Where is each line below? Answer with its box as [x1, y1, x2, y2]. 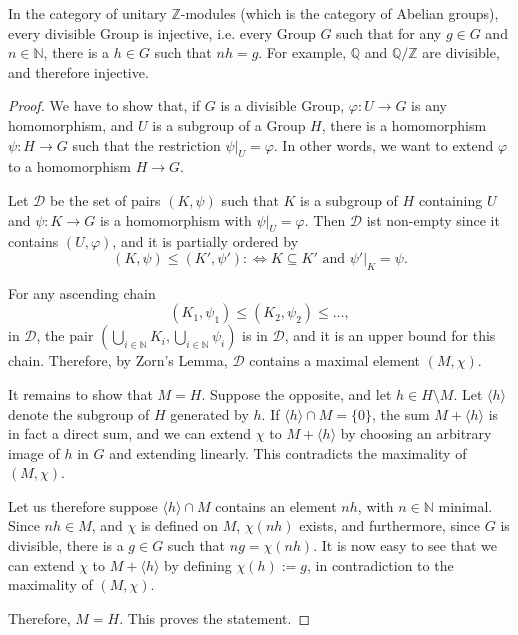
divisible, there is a [8, 535, 124, 556]
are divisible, [422, 42, 500, 63]
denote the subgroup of [8, 403, 150, 424]
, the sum [371, 403, 430, 424]
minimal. [438, 495, 493, 516]
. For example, [258, 42, 347, 63]
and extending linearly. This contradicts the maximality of [109, 442, 467, 463]
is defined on [140, 515, 219, 536]
